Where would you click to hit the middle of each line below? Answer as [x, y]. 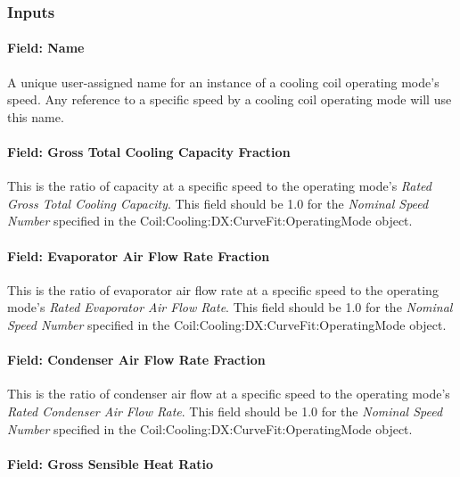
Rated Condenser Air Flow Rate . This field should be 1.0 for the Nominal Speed [225, 411]
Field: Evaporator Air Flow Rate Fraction [139, 255]
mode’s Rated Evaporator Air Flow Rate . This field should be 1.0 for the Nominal [230, 307]
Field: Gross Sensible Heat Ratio [110, 463]
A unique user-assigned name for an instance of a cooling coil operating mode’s [223, 82]
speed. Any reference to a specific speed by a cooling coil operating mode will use [230, 99]
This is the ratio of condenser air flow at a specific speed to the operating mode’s [229, 394]
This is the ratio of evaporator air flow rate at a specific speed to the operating [223, 289]
